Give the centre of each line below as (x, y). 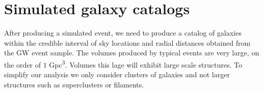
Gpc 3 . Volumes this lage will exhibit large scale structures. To (146, 64)
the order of (23, 64)
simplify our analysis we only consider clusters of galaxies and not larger (117, 74)
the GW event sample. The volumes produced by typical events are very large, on (132, 53)
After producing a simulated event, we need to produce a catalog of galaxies (123, 33)
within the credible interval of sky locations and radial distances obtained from (127, 42)
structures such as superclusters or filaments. (74, 84)
